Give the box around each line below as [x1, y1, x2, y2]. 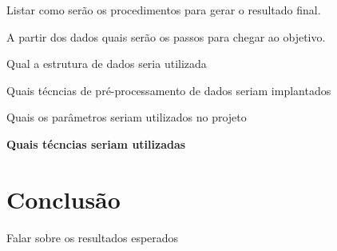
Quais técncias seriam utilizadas [6, 135, 186, 152]
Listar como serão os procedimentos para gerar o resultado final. [6, 2, 321, 18]
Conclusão [6, 182, 121, 215]
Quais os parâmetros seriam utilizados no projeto [6, 109, 247, 125]
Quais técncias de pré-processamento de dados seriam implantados [6, 82, 331, 98]
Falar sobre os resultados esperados [6, 229, 179, 245]
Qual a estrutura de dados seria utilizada [6, 55, 207, 72]
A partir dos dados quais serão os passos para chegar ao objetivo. [6, 28, 326, 45]
